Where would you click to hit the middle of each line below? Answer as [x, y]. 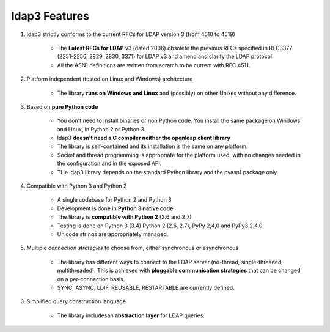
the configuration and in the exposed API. [109, 164]
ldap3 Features [50, 16]
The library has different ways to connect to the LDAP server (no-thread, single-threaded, [170, 262]
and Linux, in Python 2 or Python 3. [101, 129]
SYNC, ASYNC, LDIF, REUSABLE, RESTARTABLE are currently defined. [146, 287]
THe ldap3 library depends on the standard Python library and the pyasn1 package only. [168, 172]
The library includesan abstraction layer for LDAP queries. [131, 315]
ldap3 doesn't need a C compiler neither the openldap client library [144, 138]
